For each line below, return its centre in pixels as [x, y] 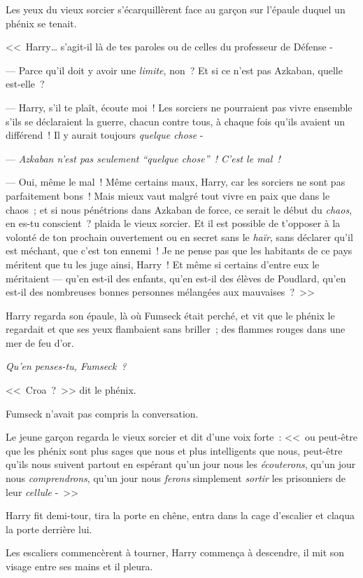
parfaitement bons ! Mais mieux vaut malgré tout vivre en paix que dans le [168, 195]
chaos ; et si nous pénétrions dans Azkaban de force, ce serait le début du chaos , [179, 209]
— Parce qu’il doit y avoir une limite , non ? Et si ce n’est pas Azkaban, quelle [174, 70]
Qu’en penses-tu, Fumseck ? [66, 366]
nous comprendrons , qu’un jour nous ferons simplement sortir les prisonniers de [176, 478]
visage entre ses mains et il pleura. [79, 566]
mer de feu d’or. [40, 342]
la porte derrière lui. [49, 529]
